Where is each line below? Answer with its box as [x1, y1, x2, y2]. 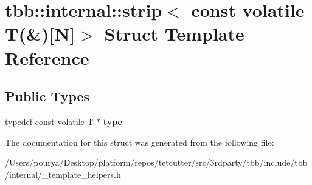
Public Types [5, 87, 90, 106]
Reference [5, 45, 89, 70]
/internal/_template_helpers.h [5, 167, 121, 180]
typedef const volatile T [5, 115, 94, 127]
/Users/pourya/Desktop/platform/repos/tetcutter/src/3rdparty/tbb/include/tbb [5, 156, 308, 169]
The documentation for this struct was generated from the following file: [5, 135, 274, 148]
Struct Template [104, 21, 244, 46]
